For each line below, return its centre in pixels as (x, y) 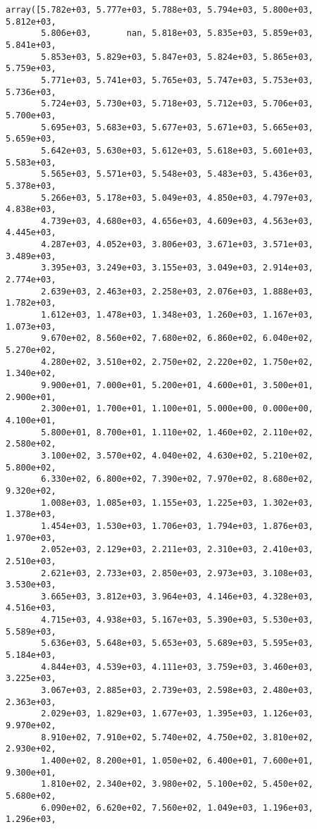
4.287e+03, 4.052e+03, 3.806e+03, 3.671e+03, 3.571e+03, (177, 245)
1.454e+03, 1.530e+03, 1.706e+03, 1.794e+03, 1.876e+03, (177, 526)
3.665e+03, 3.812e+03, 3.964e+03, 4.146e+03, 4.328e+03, (177, 596)
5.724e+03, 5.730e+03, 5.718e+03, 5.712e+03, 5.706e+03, (177, 104)
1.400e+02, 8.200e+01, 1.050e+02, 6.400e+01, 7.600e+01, (177, 761)
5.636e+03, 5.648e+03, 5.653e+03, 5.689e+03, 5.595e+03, (177, 643)
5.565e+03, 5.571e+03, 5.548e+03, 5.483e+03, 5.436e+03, (177, 174)
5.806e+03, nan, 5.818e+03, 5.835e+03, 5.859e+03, (177, 33)
